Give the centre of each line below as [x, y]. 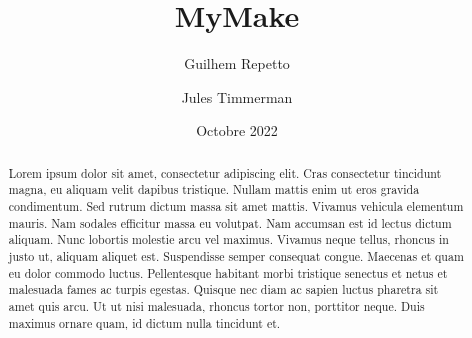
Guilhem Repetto [237, 63]
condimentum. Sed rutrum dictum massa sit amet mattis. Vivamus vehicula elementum [236, 206]
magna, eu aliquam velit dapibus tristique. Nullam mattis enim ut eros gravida [214, 189]
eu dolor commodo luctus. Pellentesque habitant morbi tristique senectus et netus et [228, 272]
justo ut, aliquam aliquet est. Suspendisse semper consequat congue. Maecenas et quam [236, 255]
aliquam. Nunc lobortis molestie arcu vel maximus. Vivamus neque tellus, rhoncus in [228, 239]
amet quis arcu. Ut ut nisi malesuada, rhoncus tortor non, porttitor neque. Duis [216, 305]
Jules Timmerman [237, 96]
